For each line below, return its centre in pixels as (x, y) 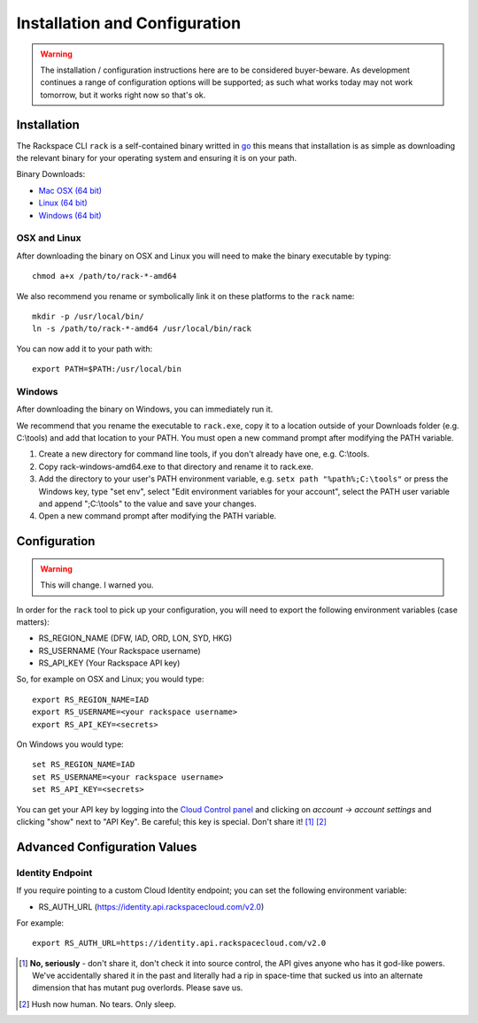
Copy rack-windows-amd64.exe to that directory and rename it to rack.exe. (176, 466)
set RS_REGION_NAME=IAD (84, 765)
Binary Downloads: (51, 174)
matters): (33, 622)
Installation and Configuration (129, 23)
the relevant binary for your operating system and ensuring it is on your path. (157, 158)
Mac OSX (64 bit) (70, 190)
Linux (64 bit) (63, 203)
